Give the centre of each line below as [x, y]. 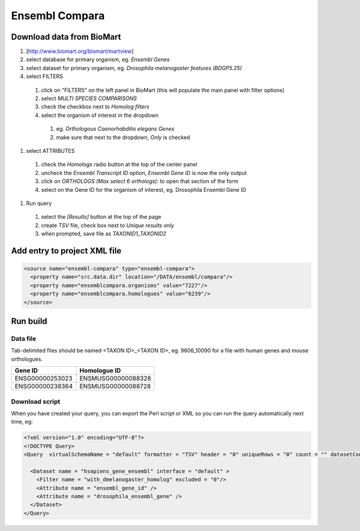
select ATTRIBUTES [50, 150]
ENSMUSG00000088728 [115, 387]
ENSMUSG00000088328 [115, 379]
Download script [36, 402]
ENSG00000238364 [44, 387]
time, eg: [22, 422]
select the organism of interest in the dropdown [100, 115]
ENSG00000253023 [43, 379]
